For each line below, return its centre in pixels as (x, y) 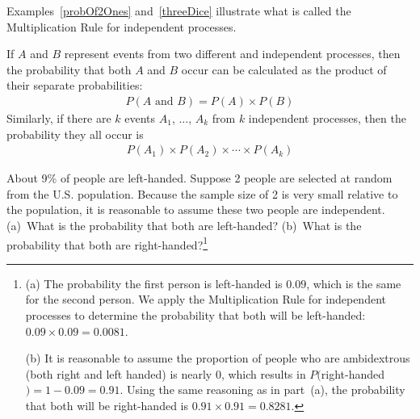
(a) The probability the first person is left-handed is (154, 283)
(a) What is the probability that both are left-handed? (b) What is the (184, 225)
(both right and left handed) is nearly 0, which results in (166, 373)
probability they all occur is (75, 134)
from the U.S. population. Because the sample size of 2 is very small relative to (202, 193)
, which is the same (354, 283)
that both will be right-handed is (107, 405)
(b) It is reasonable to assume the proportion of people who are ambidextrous (218, 358)
